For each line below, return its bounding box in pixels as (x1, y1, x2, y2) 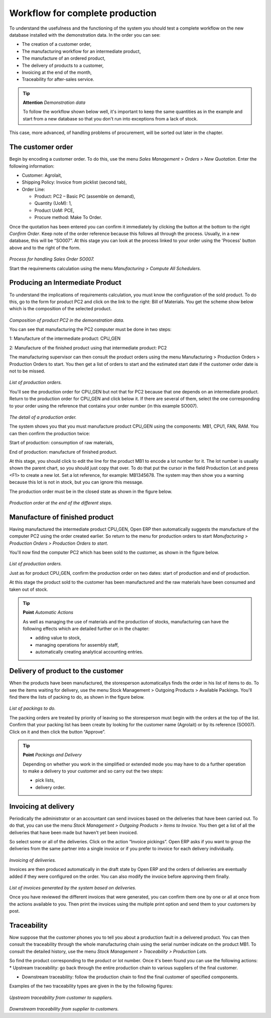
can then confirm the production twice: (9, 430, 90, 436)
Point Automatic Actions (23, 609, 74, 615)
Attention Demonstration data (23, 99, 85, 105)
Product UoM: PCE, (34, 207, 75, 213)
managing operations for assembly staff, (35, 642, 119, 648)
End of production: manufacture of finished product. (9, 449, 117, 455)
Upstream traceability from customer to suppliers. (9, 994, 113, 1000)
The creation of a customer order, (22, 41, 92, 47)
